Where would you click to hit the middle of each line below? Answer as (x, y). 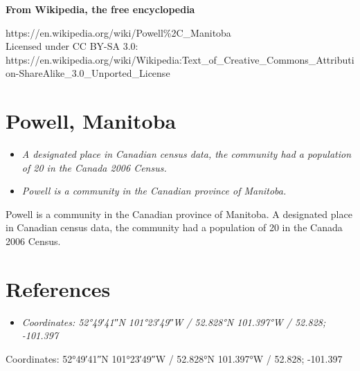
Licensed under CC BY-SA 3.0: (72, 46)
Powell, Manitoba (91, 121)
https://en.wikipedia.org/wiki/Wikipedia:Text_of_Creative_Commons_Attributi (180, 59)
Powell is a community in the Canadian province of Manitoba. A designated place (179, 214)
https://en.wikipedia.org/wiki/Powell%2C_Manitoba (118, 32)
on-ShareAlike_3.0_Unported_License (88, 73)
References (58, 288)
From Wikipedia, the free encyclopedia (100, 9)
